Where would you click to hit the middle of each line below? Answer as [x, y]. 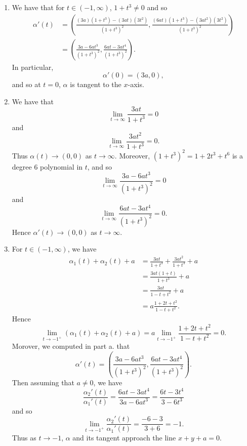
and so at [26, 84]
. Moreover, [132, 155]
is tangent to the [96, 84]
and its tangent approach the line [124, 438]
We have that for [38, 7]
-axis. [136, 84]
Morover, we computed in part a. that [71, 346]
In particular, [33, 67]
